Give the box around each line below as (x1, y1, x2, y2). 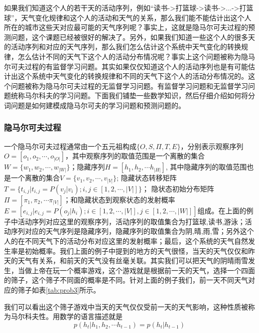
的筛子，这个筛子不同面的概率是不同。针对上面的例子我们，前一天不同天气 (4, 275, 248, 285)
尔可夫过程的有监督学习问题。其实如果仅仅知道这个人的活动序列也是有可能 (4, 61, 248, 71)
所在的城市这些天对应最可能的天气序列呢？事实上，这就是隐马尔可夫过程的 (4, 22, 248, 32)
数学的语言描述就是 (59, 311, 123, 322)
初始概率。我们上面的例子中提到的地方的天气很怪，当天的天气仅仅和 (24, 245, 248, 256)
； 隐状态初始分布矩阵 (142, 183, 214, 193)
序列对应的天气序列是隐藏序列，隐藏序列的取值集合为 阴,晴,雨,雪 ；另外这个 (10, 226, 254, 236)
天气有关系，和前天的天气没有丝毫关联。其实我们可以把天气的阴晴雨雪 (17, 255, 248, 266)
